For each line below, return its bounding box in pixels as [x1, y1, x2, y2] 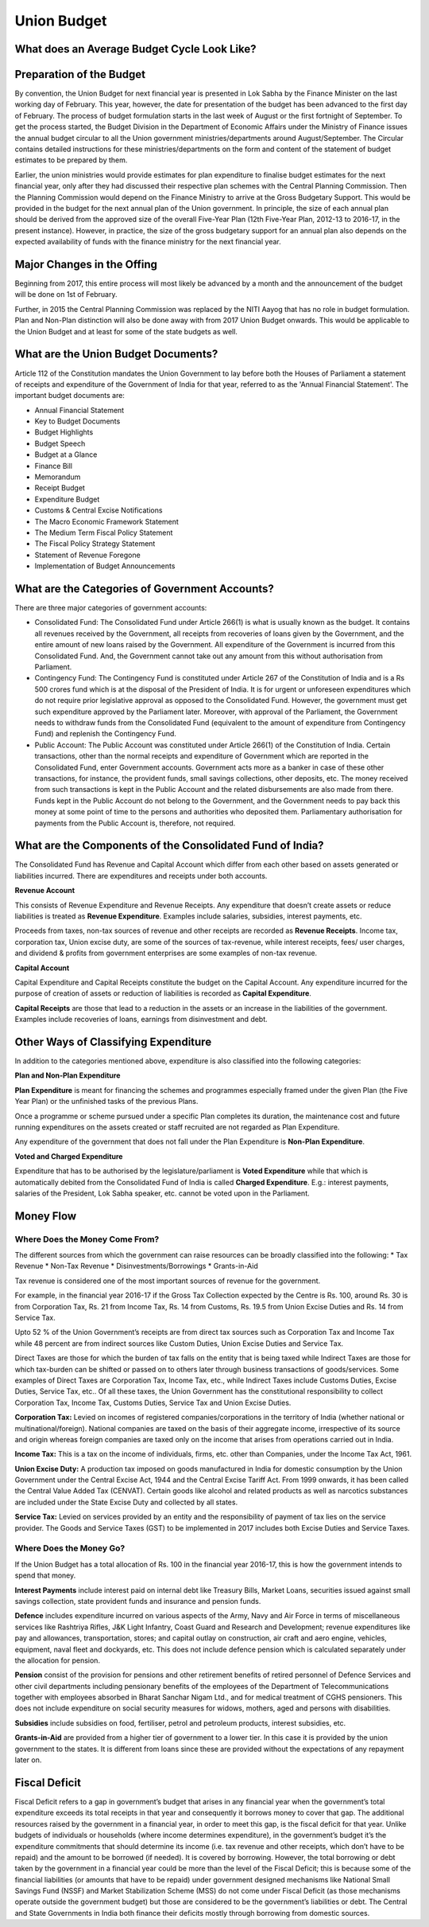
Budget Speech [34, 439, 86, 448]
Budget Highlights [34, 427, 94, 437]
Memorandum [34, 472, 81, 482]
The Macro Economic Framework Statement [34, 517, 179, 526]
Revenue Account [14, 886, 75, 895]
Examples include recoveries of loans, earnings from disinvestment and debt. [14, 1015, 268, 1024]
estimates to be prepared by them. [14, 155, 128, 165]
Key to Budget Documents [34, 416, 121, 426]
